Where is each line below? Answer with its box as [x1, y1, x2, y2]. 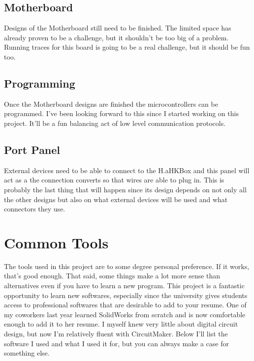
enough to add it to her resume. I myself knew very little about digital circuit [4, 319, 238, 329]
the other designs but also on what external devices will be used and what [4, 194, 228, 204]
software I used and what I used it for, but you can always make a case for [4, 338, 229, 348]
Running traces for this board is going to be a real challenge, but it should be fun [4, 42, 250, 52]
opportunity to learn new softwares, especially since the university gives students [4, 290, 248, 300]
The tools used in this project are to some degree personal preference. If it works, [4, 261, 250, 271]
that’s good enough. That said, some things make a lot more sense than [4, 271, 221, 281]
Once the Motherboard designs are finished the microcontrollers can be [4, 98, 218, 109]
